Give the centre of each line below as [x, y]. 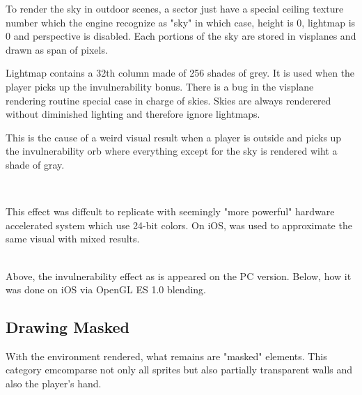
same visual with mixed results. [73, 239]
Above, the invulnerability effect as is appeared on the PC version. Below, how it [179, 276]
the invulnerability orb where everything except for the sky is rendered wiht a [172, 151]
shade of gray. [35, 164]
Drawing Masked [68, 327]
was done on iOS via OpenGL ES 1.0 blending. [106, 289]
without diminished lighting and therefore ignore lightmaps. [133, 114]
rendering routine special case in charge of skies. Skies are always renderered [168, 100]
